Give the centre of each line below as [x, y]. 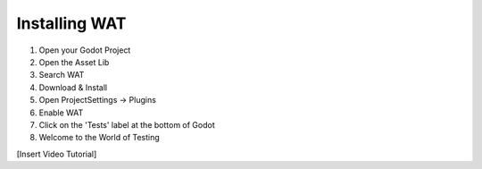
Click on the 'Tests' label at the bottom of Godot [127, 124]
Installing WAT [71, 23]
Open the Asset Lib [74, 62]
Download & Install [73, 87]
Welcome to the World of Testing [99, 138]
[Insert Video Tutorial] [57, 154]
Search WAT [62, 75]
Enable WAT [61, 113]
